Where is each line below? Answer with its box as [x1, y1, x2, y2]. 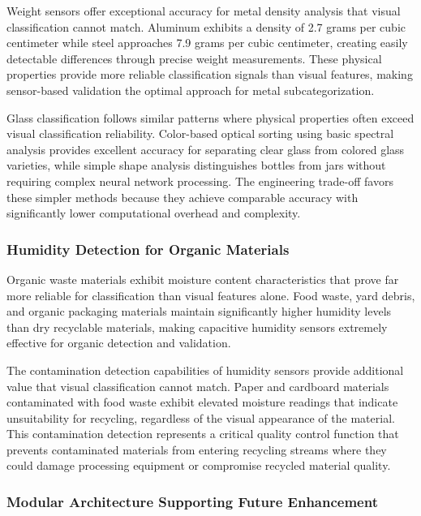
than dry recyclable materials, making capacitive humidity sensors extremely [6, 318, 388, 335]
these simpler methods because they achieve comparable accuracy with [6, 188, 359, 205]
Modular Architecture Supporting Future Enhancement [6, 491, 378, 511]
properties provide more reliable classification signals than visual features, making [6, 66, 413, 83]
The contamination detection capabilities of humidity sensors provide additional [6, 361, 404, 378]
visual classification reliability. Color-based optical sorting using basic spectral [6, 125, 394, 142]
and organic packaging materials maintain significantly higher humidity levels [6, 303, 392, 320]
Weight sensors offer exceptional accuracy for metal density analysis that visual [6, 2, 401, 19]
